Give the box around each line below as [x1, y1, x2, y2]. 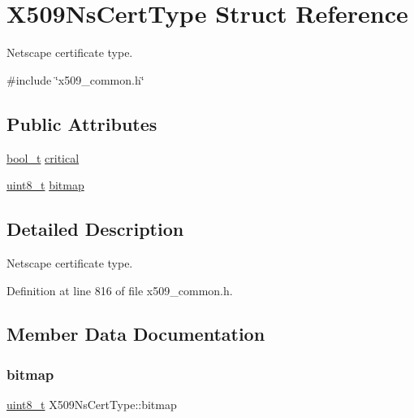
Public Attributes [6, 111, 157, 136]
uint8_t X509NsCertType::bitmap [6, 396, 177, 413]
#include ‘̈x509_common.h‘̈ [6, 71, 144, 88]
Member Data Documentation [6, 321, 265, 346]
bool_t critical [6, 149, 80, 166]
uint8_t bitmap [6, 176, 84, 194]
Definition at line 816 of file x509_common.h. [6, 281, 233, 298]
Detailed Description [6, 216, 184, 242]
